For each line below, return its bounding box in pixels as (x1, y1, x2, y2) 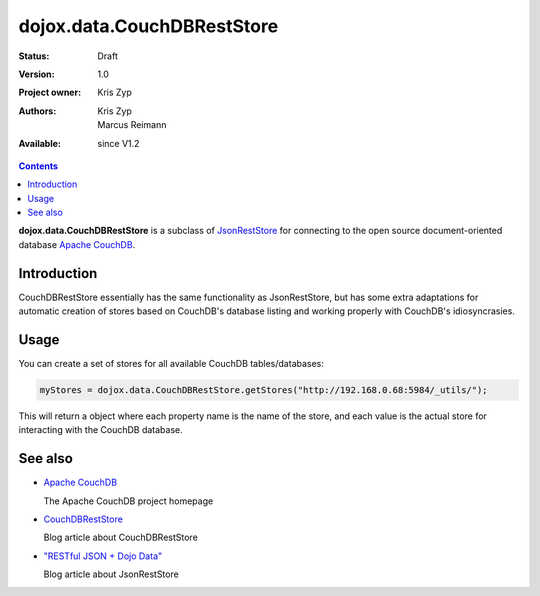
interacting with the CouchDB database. (18, 424, 184, 436)
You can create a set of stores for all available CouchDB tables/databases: (18, 358, 325, 370)
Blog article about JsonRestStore (43, 568, 179, 580)
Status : (18, 50, 50, 62)
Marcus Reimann (97, 119, 167, 131)
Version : (18, 68, 55, 80)
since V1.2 (97, 137, 140, 149)
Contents (18, 160, 59, 172)
